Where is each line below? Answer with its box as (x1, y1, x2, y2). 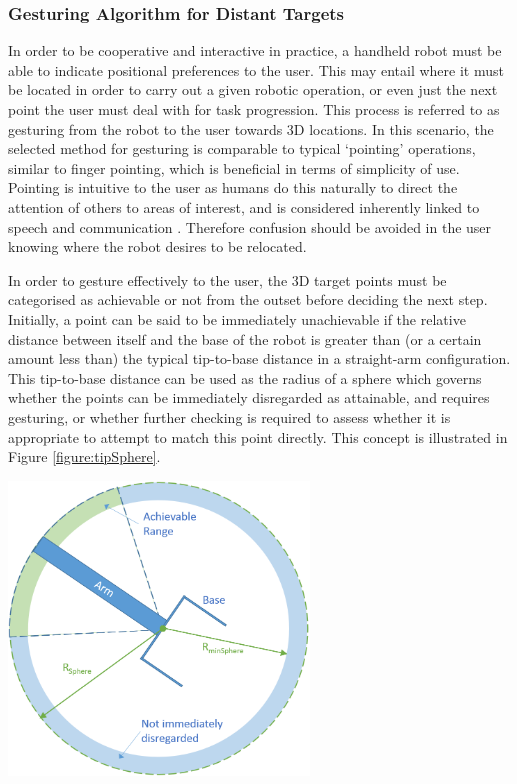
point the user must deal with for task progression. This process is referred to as (8, 99, 500, 119)
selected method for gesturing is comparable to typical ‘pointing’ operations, (8, 138, 476, 159)
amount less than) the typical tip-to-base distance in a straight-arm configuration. (8, 348, 511, 369)
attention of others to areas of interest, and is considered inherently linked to (8, 196, 480, 217)
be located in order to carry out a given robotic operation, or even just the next (8, 79, 498, 100)
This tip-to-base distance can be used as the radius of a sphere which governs (8, 367, 482, 388)
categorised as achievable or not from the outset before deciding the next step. (8, 289, 488, 310)
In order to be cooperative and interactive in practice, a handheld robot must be (8, 40, 502, 61)
